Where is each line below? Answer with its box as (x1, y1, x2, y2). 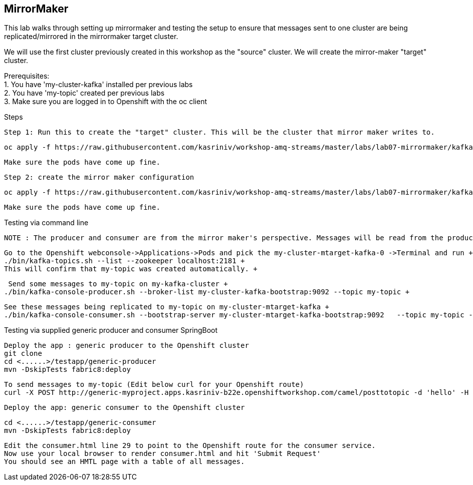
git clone (4, 349, 42, 358)
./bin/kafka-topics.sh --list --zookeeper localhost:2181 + (4, 257, 245, 265)
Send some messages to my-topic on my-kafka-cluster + (8, 280, 228, 288)
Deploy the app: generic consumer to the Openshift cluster (4, 403, 245, 412)
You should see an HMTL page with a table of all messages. (4, 457, 245, 466)
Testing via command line (4, 218, 89, 227)
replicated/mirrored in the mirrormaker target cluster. (4, 32, 178, 41)
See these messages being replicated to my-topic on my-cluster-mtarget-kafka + (4, 303, 330, 311)
